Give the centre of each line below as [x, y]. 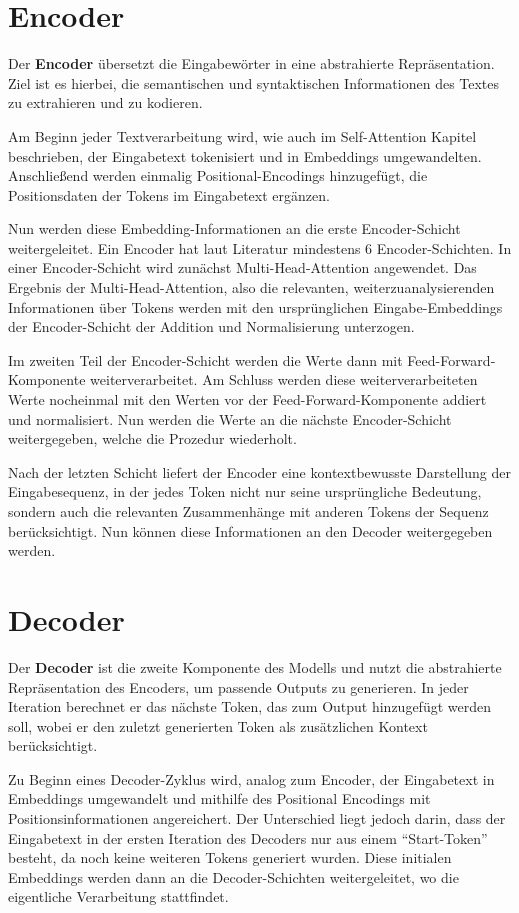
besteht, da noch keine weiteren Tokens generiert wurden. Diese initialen [230, 857]
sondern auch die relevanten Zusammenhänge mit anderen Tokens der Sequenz [248, 511]
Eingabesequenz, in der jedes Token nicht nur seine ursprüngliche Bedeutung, [245, 491]
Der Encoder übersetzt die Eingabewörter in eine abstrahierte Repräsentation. [251, 63]
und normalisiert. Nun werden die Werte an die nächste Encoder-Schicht [230, 418]
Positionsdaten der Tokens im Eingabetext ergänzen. [169, 194]
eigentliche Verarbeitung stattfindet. [118, 896]
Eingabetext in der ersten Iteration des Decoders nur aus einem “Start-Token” [248, 837]
